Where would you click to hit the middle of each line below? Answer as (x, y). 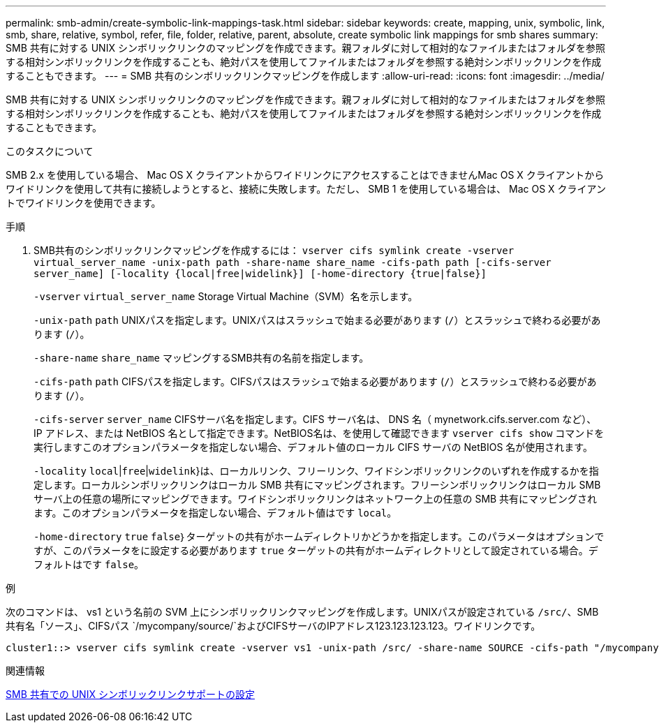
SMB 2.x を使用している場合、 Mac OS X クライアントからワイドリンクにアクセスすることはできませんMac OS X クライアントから (305, 175)
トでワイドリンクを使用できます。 (83, 203)
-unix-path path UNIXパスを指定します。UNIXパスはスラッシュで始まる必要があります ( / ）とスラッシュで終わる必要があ (317, 320)
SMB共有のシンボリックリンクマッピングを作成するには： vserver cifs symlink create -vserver (274, 250)
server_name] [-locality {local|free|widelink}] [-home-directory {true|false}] (260, 274)
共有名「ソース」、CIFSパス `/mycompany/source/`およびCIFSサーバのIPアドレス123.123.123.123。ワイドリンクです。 (273, 626)
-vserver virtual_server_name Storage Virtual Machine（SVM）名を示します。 (226, 296)
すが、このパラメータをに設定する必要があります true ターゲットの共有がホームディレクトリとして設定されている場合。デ (316, 550)
